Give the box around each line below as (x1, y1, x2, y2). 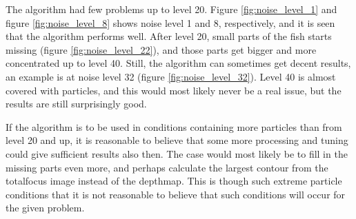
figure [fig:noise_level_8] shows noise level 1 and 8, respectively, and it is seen (6, 15, 335, 30)
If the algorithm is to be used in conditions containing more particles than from (6, 119, 342, 134)
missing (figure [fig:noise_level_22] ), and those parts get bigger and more (6, 42, 317, 56)
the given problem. (6, 200, 85, 215)
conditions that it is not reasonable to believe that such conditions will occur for (6, 187, 346, 201)
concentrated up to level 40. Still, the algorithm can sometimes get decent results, (6, 56, 351, 70)
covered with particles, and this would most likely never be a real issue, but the (6, 83, 342, 97)
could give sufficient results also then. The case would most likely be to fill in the (6, 146, 348, 160)
